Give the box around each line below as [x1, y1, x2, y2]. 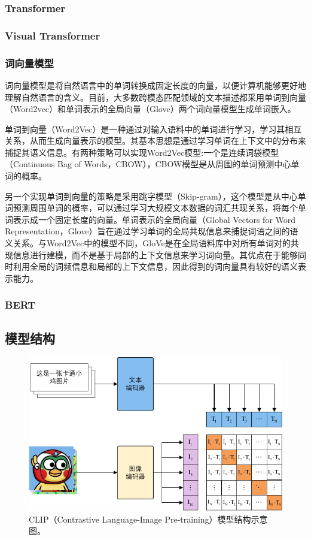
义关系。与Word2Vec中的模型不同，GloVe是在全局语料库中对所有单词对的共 [5, 237, 299, 249]
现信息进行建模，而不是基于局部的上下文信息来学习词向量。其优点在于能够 [5, 248, 298, 261]
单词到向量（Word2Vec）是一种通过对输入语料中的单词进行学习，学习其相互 [5, 122, 302, 135]
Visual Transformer [5, 28, 100, 43]
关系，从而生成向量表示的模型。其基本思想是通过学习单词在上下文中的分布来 [5, 134, 306, 147]
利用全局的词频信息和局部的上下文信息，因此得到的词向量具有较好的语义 [13, 260, 298, 273]
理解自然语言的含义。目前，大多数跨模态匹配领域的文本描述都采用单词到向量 [5, 90, 306, 103]
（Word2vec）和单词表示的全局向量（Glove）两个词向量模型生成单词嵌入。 [5, 102, 296, 115]
